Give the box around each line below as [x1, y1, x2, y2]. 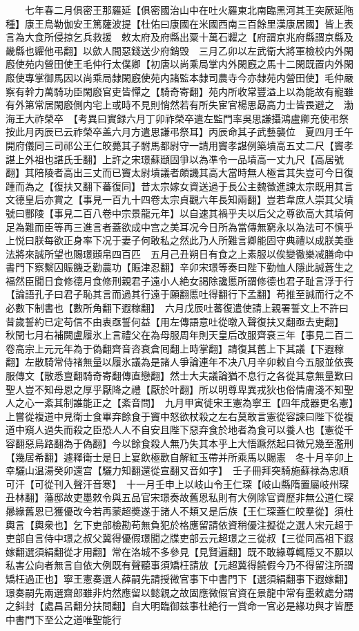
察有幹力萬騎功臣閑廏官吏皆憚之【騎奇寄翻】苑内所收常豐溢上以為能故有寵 [6, 84, 344, 98]
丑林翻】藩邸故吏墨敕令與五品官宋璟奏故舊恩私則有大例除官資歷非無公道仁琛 [6, 490, 353, 505]
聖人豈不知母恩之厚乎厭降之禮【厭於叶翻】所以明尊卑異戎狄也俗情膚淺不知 [6, 382, 344, 396]
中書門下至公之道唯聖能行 [6, 612, 122, 626]
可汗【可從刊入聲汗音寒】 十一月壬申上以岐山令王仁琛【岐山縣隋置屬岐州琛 [6, 476, 349, 491]
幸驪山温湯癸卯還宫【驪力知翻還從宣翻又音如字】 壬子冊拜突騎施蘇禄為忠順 [6, 463, 349, 478]
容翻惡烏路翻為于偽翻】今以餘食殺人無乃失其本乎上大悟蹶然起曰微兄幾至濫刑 [6, 436, 353, 450]
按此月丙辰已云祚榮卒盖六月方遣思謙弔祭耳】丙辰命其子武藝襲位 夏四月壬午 [6, 124, 353, 139]
